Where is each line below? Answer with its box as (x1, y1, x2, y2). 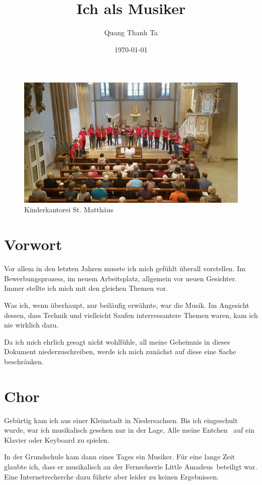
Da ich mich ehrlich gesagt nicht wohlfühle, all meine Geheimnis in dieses (4, 336, 230, 347)
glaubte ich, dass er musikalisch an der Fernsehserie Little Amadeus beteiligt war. (4, 461, 257, 471)
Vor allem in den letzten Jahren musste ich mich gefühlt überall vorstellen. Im (4, 263, 245, 274)
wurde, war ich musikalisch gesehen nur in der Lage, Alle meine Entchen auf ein (4, 425, 254, 435)
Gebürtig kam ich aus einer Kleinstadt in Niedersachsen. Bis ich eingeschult (4, 415, 238, 425)
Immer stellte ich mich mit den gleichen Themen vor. (4, 283, 168, 293)
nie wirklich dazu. (4, 319, 59, 330)
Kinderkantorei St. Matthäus (24, 204, 114, 215)
